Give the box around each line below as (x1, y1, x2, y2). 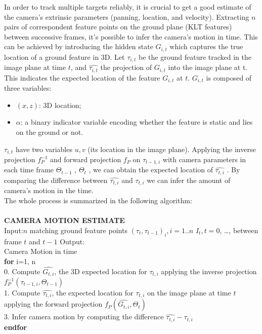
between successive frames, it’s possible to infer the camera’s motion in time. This (4, 31, 258, 42)
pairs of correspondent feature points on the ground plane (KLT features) (4, 21, 232, 32)
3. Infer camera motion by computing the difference (4, 311, 164, 322)
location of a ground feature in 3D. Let (4, 51, 125, 62)
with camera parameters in (162, 154, 246, 165)
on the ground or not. (16, 126, 83, 137)
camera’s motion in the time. (4, 185, 94, 196)
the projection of (100, 62, 152, 72)
